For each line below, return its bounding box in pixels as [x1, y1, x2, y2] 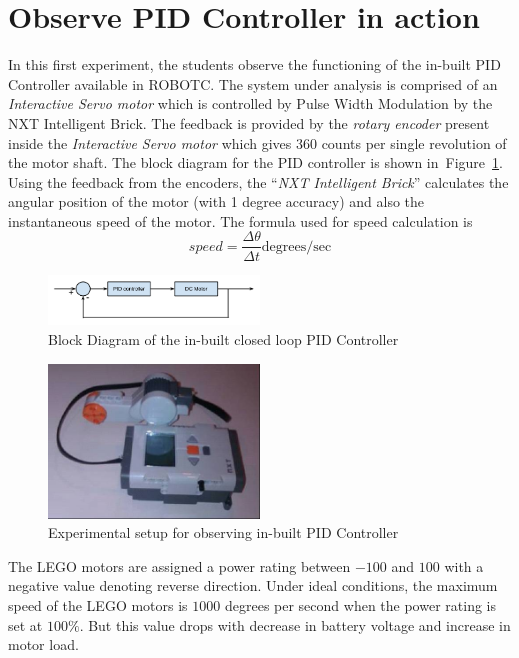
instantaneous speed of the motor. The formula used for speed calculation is [8, 210, 473, 231]
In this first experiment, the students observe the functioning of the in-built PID [8, 54, 501, 75]
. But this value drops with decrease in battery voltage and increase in [79, 614, 511, 635]
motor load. [8, 634, 79, 655]
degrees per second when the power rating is [224, 594, 496, 615]
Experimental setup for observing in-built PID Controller [48, 522, 399, 543]
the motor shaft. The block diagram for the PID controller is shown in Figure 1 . [8, 152, 503, 173]
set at [8, 614, 43, 635]
